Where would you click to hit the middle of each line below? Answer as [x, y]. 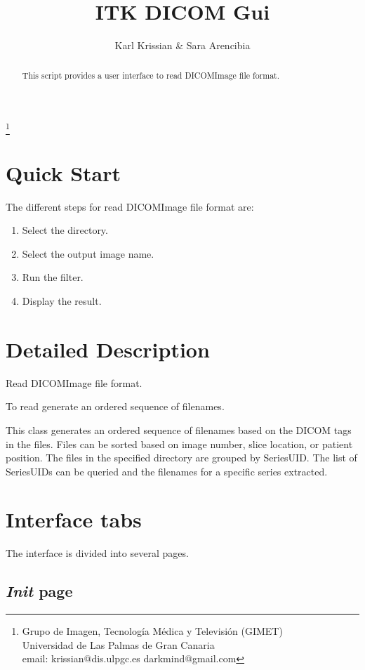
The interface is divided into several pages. [97, 553]
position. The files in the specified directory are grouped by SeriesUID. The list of [181, 458]
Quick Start [63, 172]
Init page [39, 591]
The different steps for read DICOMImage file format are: [130, 206]
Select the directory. [65, 230]
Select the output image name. [88, 253]
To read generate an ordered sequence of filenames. [115, 406]
